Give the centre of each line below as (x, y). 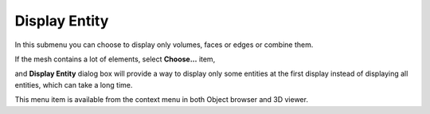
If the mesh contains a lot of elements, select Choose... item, (115, 59)
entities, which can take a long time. (74, 85)
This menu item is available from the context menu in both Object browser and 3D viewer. (161, 100)
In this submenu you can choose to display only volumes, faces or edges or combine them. (164, 45)
